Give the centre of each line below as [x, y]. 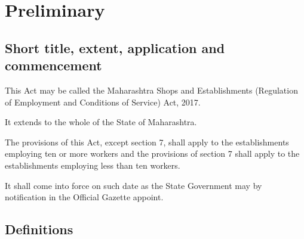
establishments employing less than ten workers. [93, 165]
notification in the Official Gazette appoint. [84, 197]
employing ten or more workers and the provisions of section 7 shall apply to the [152, 153]
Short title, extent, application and [115, 47]
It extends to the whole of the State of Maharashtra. [101, 122]
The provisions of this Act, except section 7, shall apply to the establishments [147, 142]
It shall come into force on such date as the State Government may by [133, 185]
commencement [53, 65]
